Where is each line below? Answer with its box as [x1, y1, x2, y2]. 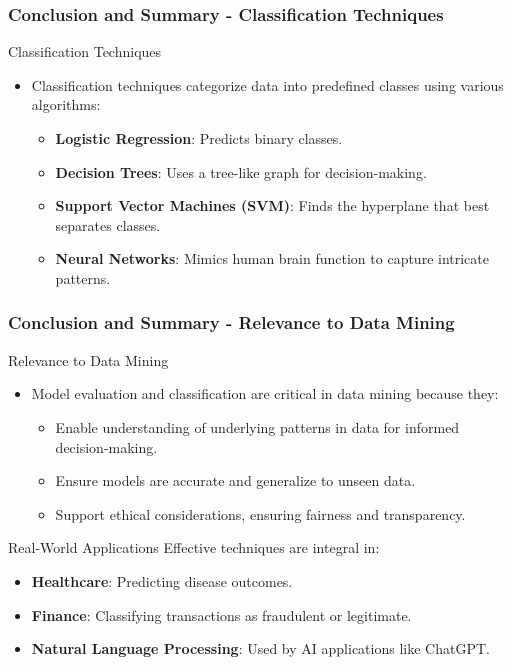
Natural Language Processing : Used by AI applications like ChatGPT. [31, 638, 490, 659]
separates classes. [55, 214, 161, 235]
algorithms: [31, 94, 101, 115]
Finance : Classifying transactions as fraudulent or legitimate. [31, 604, 412, 625]
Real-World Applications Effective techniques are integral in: [8, 537, 380, 558]
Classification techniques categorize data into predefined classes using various [31, 74, 504, 95]
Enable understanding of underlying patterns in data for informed [55, 416, 460, 437]
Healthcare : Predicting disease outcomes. [31, 570, 293, 591]
